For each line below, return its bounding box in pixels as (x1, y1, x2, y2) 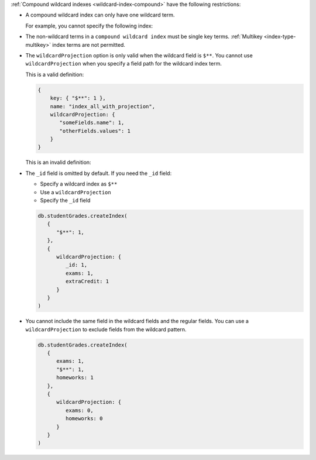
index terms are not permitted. (51, 41, 126, 48)
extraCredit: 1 (65, 278, 109, 285)
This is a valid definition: (25, 71, 84, 78)
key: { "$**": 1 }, (50, 95, 107, 102)
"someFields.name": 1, (59, 119, 125, 126)
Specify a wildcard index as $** (40, 180, 118, 187)
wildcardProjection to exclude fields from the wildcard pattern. (25, 325, 187, 333)
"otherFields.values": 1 (59, 128, 131, 134)
